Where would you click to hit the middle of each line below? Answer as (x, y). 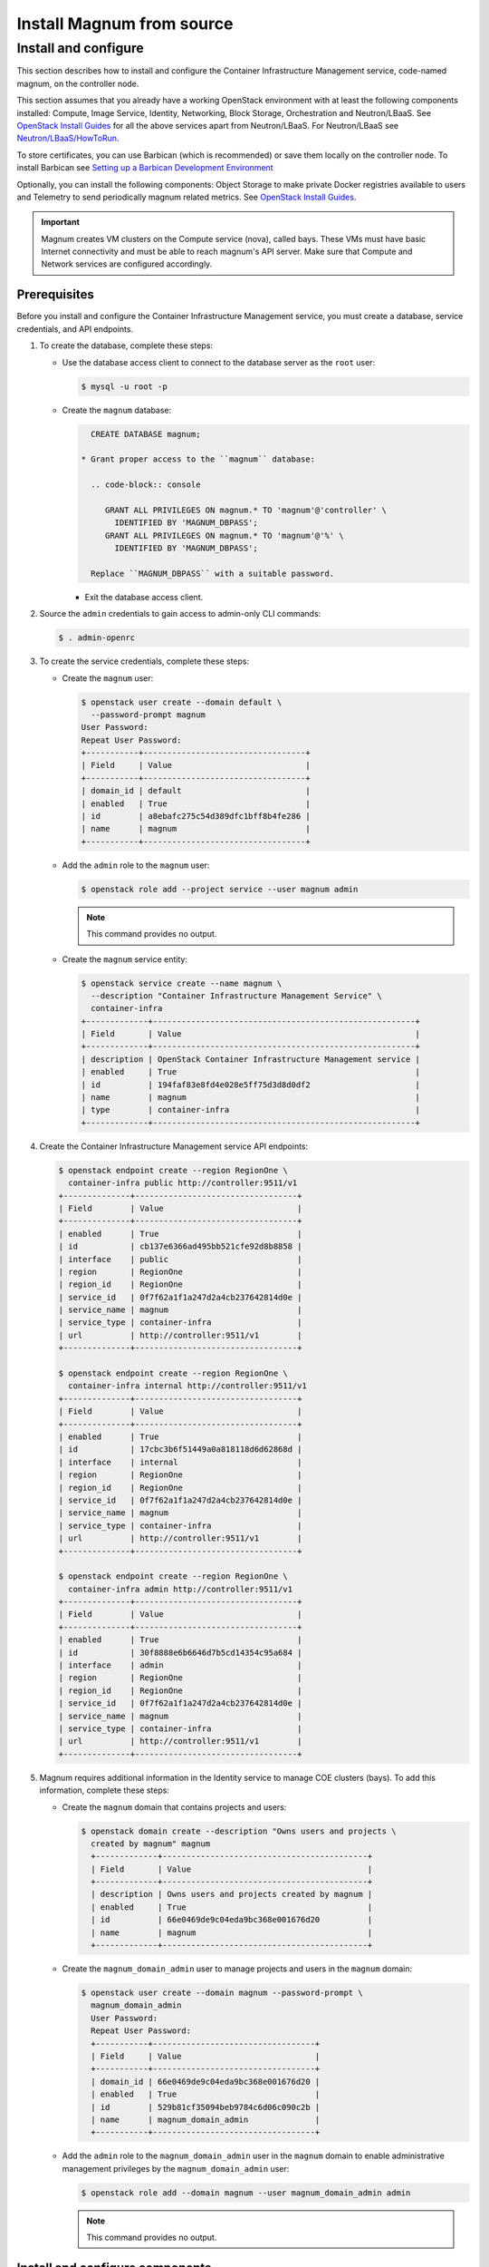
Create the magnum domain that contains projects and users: (174, 1807)
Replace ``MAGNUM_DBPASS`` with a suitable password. (213, 573)
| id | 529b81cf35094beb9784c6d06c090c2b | (206, 2107)
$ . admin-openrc (97, 638)
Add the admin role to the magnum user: (136, 865)
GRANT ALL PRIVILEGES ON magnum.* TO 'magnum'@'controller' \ (246, 510)
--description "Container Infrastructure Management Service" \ (236, 996)
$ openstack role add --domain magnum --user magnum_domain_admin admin (246, 2193)
